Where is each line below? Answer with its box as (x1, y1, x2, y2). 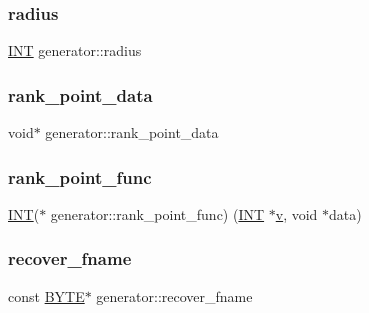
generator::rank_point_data (45, 122, 219, 143)
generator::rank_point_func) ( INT (50, 203, 265, 224)
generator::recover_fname (96, 285, 253, 306)
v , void (275, 203, 318, 224)
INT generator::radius (8, 40, 142, 61)
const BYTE (8, 285, 85, 306)
